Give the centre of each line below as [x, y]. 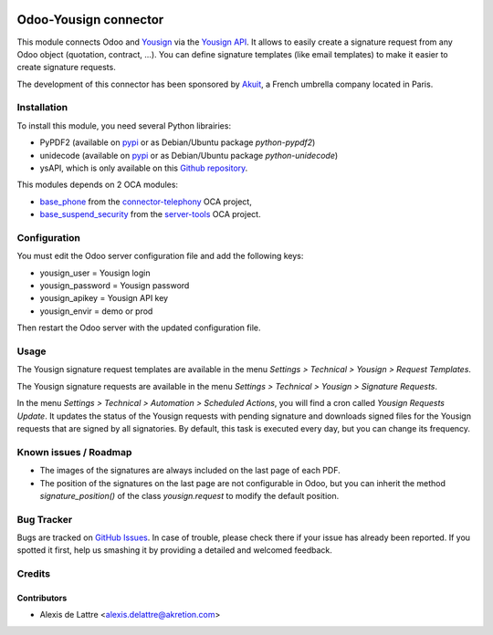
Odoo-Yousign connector [90, 20]
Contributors [42, 598]
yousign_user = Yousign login [95, 273]
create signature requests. [66, 68]
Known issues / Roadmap [74, 452]
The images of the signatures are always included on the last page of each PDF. [190, 471]
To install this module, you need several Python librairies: [124, 125]
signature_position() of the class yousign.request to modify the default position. [189, 495]
